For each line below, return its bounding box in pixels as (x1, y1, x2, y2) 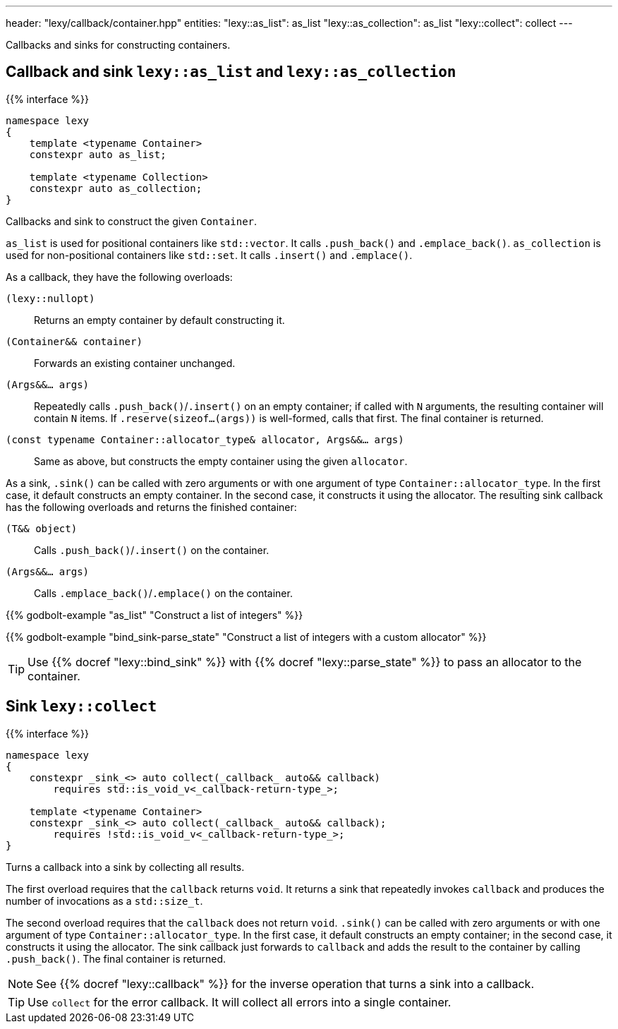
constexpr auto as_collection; (29, 182, 202, 194)
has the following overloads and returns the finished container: (6, 500, 297, 513)
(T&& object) (6, 522, 78, 534)
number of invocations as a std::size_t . (6, 894, 203, 907)
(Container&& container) (6, 335, 143, 347)
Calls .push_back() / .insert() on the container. (34, 543, 269, 556)
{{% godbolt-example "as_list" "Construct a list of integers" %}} (6, 608, 303, 621)
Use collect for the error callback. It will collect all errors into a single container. (28, 994, 452, 1009)
